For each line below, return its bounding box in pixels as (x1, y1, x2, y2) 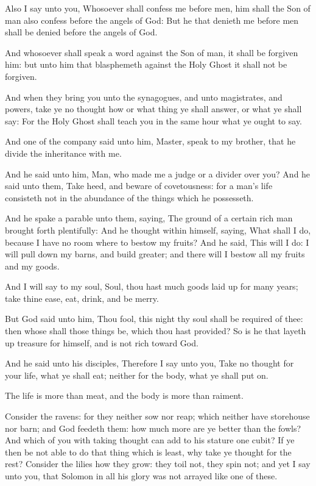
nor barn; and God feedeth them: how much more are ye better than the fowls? (5, 421, 301, 434)
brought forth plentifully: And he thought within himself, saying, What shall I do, (5, 223, 311, 236)
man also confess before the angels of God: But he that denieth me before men (5, 13, 299, 26)
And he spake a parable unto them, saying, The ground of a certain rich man (5, 212, 293, 224)
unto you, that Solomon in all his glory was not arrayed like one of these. (5, 470, 278, 482)
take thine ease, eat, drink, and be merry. (5, 291, 159, 304)
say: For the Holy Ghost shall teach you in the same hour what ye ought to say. (5, 114, 303, 127)
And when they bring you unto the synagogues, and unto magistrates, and (5, 90, 283, 103)
